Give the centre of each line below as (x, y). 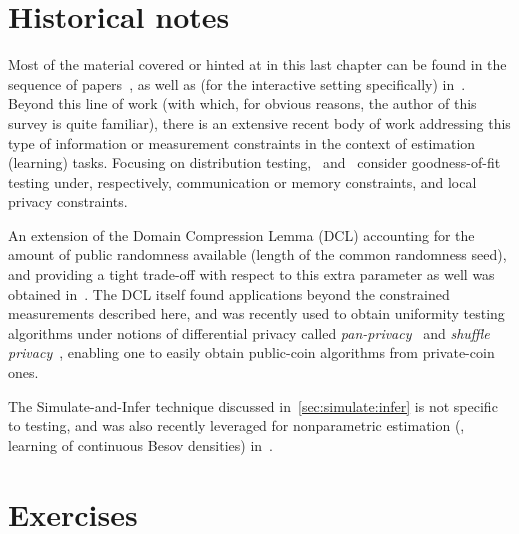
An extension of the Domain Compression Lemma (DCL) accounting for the (241, 234)
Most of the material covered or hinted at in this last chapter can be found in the (257, 64)
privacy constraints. (68, 201)
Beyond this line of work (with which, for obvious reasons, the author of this (242, 103)
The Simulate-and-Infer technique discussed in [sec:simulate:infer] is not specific (253, 405)
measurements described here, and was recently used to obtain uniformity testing (256, 313)
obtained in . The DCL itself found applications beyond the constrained (229, 293)
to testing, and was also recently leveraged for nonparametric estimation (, (236, 425)
